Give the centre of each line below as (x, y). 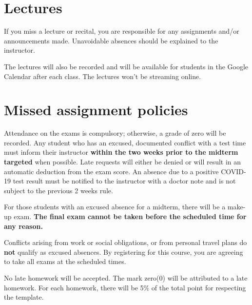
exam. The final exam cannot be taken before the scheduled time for (130, 216)
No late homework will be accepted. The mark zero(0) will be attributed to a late (126, 277)
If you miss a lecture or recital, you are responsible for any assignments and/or (122, 31)
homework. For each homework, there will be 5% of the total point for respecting (125, 287)
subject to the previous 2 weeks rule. (58, 190)
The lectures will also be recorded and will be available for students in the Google (126, 66)
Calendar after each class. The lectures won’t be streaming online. (103, 76)
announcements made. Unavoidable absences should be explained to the (111, 40)
